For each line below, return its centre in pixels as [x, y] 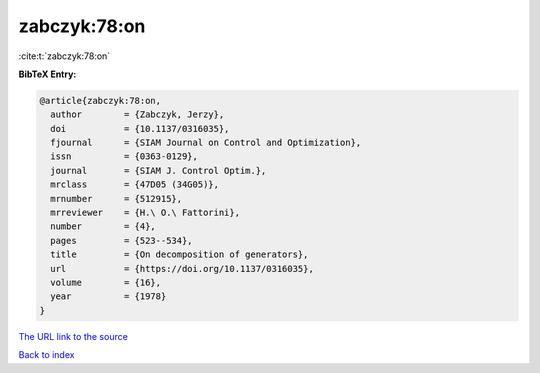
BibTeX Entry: [47, 74]
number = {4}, [103, 226]
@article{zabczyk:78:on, [100, 100]
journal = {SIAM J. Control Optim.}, [158, 170]
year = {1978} [108, 296]
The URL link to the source [73, 336]
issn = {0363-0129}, [124, 156]
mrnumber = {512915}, [116, 198]
